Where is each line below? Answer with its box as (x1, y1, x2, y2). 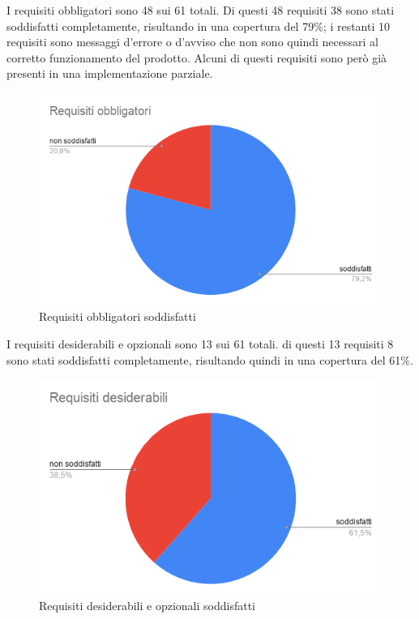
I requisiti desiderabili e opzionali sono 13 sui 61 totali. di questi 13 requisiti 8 (6, 335, 394, 352)
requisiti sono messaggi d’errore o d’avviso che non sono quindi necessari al (6, 33, 378, 50)
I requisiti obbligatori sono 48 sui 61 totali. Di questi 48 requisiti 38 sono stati (6, 2, 395, 18)
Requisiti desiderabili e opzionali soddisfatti (39, 597, 255, 614)
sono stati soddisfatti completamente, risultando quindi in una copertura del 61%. (6, 351, 413, 368)
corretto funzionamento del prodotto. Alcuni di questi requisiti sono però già (6, 49, 387, 66)
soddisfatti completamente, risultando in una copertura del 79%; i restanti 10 (6, 17, 390, 34)
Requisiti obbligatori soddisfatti (39, 308, 196, 325)
